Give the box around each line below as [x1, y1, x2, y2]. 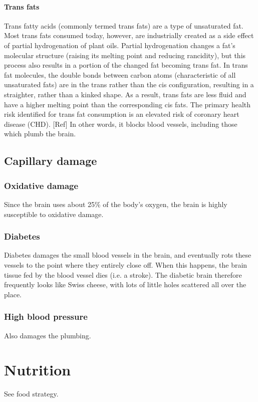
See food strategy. [4, 388, 59, 399]
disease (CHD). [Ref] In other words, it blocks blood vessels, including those [4, 118, 237, 129]
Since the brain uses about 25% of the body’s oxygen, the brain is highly [4, 198, 227, 209]
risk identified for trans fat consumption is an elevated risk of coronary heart [4, 109, 239, 119]
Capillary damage [4, 153, 97, 168]
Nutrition [4, 359, 71, 380]
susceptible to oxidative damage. [4, 209, 104, 219]
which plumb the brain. [4, 128, 76, 139]
